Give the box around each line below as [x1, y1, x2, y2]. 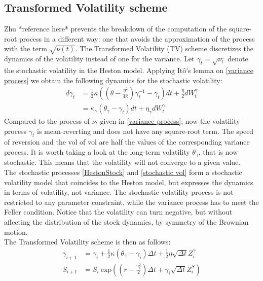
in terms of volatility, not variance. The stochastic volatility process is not [4, 187, 234, 197]
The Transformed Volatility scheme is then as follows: [4, 236, 171, 247]
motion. [4, 226, 28, 237]
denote [228, 53, 248, 64]
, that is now [198, 146, 238, 157]
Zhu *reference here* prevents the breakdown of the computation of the [4, 23, 227, 34]
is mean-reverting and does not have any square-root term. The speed [37, 125, 254, 136]
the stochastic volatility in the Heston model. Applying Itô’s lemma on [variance [4, 64, 253, 75]
